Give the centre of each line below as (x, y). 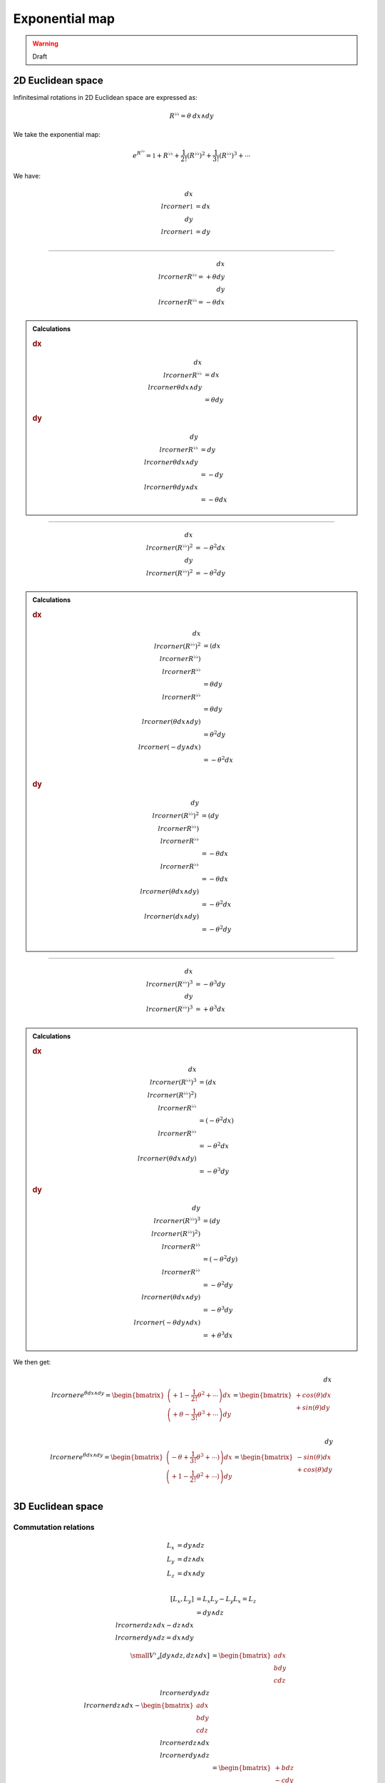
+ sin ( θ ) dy (313, 1408)
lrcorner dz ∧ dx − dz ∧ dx (154, 1625)
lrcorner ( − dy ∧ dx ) (169, 747)
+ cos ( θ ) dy (315, 1470)
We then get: (32, 1362)
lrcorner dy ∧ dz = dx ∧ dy (154, 1638)
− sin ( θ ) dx (314, 1457)
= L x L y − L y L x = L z (226, 1600)
